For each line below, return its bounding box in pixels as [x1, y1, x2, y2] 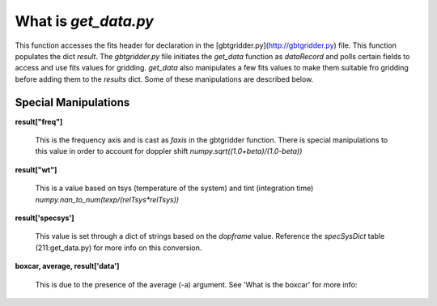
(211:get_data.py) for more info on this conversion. [35, 243, 202, 253]
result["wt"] [15, 164, 57, 174]
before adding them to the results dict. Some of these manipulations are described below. [15, 74, 314, 84]
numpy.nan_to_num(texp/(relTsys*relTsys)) [35, 194, 180, 204]
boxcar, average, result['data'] [15, 261, 120, 271]
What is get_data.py [15, 12, 154, 30]
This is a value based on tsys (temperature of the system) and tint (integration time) [35, 183, 314, 193]
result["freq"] [15, 117, 63, 126]
